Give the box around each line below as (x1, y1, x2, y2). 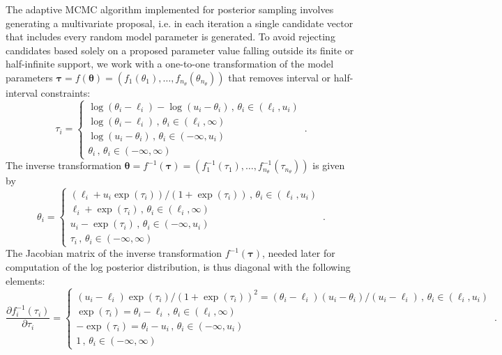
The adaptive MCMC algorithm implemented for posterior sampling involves (6, 2, 334, 16)
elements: (6, 273, 45, 287)
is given (312, 158, 345, 173)
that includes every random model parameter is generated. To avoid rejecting (6, 29, 335, 44)
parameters (6, 70, 53, 84)
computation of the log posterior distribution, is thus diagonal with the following (6, 259, 351, 274)
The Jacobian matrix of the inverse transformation (6, 246, 222, 260)
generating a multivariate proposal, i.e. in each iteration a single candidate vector (6, 15, 353, 30)
